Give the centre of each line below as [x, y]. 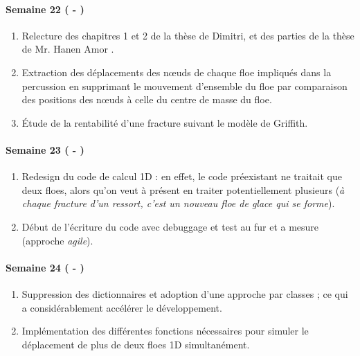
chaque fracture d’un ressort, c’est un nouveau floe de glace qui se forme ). [178, 203]
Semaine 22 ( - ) [45, 9]
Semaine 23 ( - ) [45, 149]
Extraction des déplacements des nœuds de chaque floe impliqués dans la [177, 72]
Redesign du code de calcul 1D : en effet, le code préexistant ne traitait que [182, 176]
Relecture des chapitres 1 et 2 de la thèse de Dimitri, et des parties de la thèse [188, 35]
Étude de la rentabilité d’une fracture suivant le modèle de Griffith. [165, 122]
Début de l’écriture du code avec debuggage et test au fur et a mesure [170, 226]
